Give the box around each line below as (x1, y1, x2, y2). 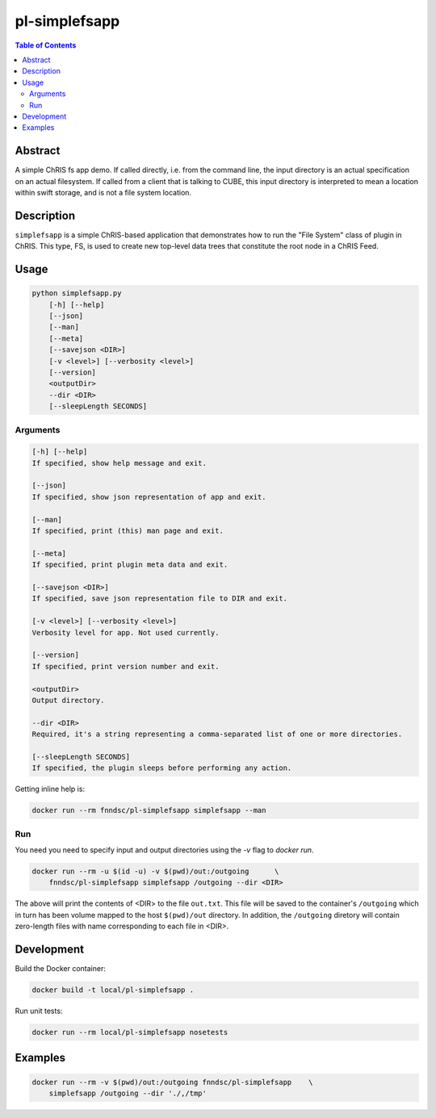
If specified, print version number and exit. (31, 662, 220, 671)
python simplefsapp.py (31, 289, 122, 298)
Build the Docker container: (15, 964, 107, 973)
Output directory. (31, 695, 105, 705)
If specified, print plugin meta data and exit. (31, 560, 228, 569)
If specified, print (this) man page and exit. (31, 526, 224, 536)
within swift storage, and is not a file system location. (15, 187, 192, 197)
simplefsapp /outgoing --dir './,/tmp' (48, 1088, 208, 1098)
